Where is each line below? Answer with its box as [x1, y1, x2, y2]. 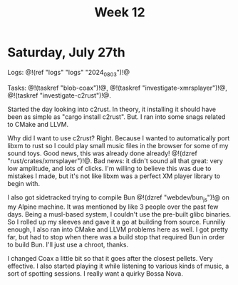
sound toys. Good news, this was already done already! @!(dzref [7, 149, 197, 157]
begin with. [7, 179, 41, 187]
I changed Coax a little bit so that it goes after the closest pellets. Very [7, 254, 214, 262]
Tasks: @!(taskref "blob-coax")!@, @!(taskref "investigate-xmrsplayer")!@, [7, 83, 228, 92]
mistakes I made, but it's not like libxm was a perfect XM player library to [7, 172, 221, 180]
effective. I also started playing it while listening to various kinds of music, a [7, 261, 229, 270]
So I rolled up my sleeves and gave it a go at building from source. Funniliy [7, 217, 226, 226]
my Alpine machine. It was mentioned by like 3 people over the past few [7, 202, 219, 211]
